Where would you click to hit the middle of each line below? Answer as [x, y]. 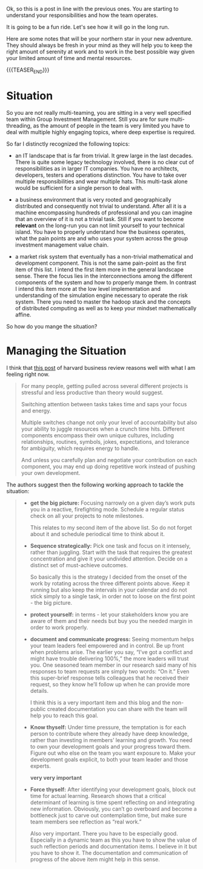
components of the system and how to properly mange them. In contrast [106, 282]
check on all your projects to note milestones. [87, 516]
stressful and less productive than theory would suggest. [92, 392]
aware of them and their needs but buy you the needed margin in [111, 621]
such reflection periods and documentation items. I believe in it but [113, 846]
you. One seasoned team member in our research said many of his [113, 665]
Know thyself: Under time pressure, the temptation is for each [108, 727]
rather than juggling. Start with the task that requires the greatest [111, 552]
